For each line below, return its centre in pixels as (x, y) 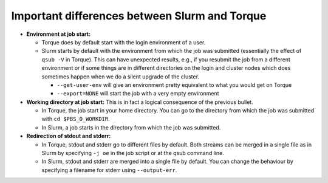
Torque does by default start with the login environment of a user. (124, 42)
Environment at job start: (59, 34)
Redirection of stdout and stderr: (69, 136)
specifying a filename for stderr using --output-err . (109, 170)
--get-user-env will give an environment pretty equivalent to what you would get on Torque (174, 85)
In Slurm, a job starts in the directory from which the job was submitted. (131, 127)
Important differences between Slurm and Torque (139, 16)
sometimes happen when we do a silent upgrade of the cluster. (121, 77)
